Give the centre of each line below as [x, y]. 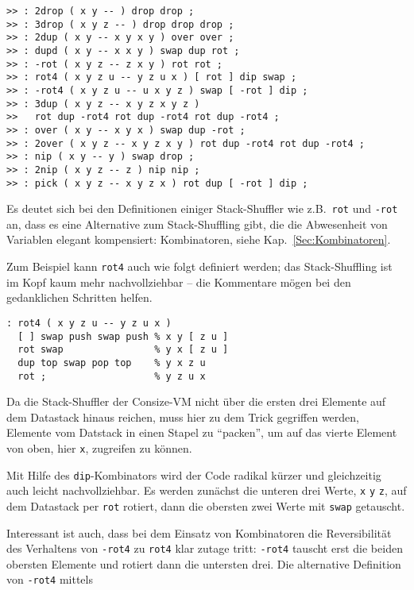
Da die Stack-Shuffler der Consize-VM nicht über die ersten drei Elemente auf [196, 401]
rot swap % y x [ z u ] [123, 350]
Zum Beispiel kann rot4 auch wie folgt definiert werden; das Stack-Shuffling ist [199, 266]
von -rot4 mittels [50, 579]
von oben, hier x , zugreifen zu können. [99, 447]
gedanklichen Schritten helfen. [79, 297]
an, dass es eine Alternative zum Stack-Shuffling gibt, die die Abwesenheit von [197, 224]
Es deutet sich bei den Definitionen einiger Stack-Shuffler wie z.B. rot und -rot [202, 208]
